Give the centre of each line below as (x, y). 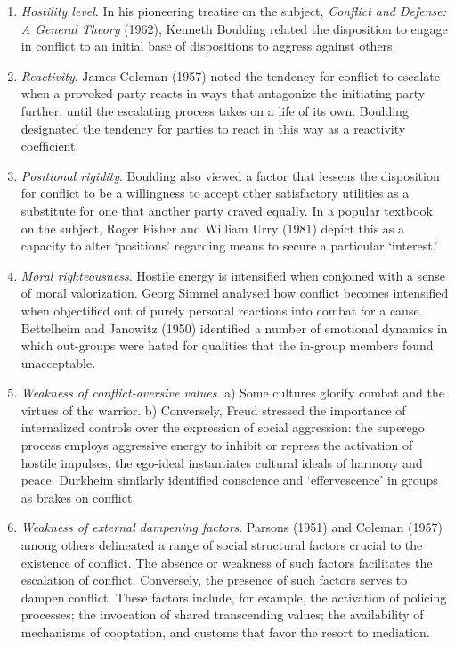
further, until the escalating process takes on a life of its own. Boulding (215, 110)
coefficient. (50, 146)
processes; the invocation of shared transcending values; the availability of (222, 614)
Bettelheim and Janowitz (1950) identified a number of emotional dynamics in (234, 328)
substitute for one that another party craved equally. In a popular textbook (227, 210)
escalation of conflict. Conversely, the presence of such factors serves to (214, 580)
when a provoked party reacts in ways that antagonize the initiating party (223, 93)
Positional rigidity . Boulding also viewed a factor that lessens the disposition (230, 175)
